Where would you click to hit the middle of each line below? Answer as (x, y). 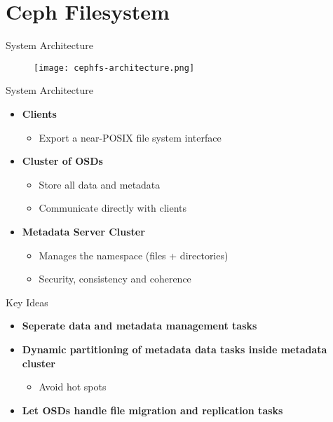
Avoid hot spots (73, 387)
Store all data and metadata (100, 184)
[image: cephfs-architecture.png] (114, 68)
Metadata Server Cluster (83, 231)
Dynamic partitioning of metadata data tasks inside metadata (175, 349)
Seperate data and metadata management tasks (140, 326)
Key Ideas (27, 302)
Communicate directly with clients (113, 208)
